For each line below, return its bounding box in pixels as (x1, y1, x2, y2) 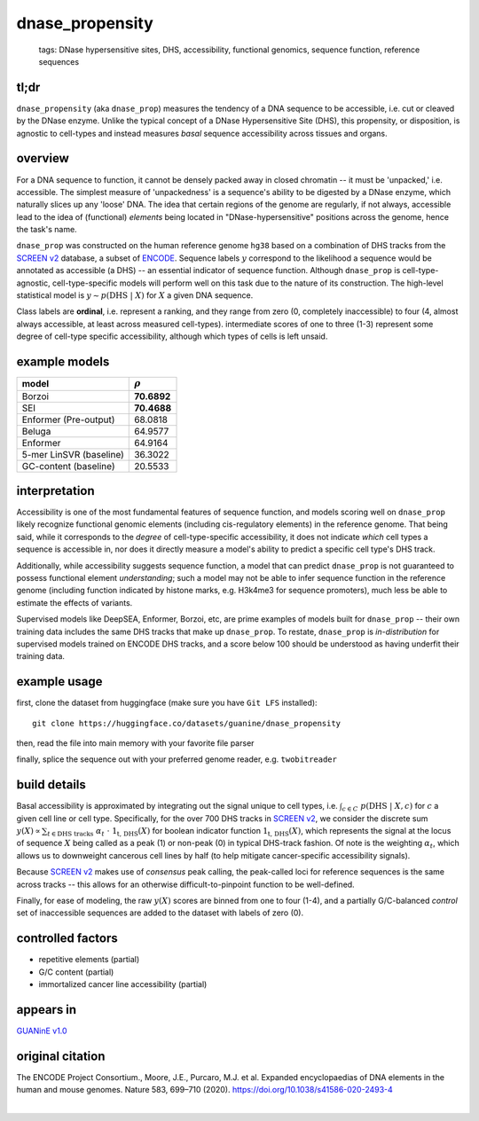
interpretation (16, 483, 95, 498)
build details (16, 777, 86, 793)
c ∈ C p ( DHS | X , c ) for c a (342, 801, 439, 813)
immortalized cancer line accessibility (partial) (38, 979, 208, 990)
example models (16, 355, 110, 370)
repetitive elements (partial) (38, 954, 140, 965)
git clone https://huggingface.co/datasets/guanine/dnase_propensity (32, 718, 342, 728)
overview (16, 151, 70, 166)
